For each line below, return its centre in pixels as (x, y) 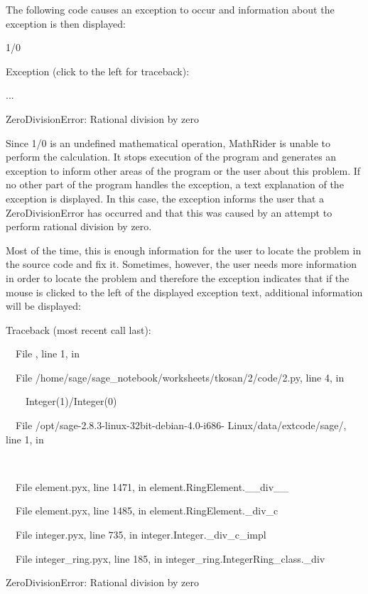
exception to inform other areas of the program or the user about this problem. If (183, 170)
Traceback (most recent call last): (79, 329)
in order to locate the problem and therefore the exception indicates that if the (178, 277)
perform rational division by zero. (79, 226)
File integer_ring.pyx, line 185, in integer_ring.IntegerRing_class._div (170, 558)
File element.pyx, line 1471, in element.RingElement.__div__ (152, 486)
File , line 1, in (48, 353)
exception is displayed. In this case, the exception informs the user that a (165, 198)
